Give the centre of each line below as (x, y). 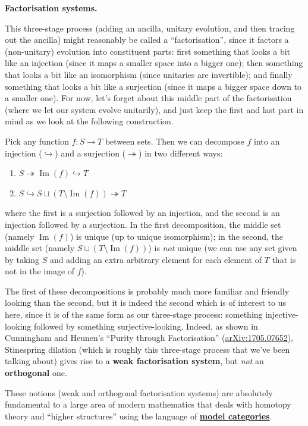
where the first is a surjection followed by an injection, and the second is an (142, 213)
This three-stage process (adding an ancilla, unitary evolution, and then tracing (150, 28)
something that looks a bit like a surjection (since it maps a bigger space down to (153, 86)
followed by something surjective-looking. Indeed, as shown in (146, 326)
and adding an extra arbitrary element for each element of (155, 259)
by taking (22, 259)
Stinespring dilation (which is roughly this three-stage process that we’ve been (147, 349)
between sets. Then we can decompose (175, 141)
